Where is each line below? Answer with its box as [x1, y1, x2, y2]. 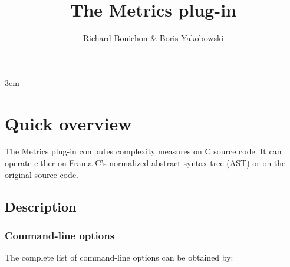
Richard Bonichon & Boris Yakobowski [83, 32, 224, 44]
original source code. [5, 168, 78, 180]
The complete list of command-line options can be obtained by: [5, 251, 233, 263]
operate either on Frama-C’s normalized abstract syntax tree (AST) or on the [5, 157, 286, 169]
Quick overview [5, 111, 132, 135]
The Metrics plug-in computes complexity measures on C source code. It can [5, 145, 282, 157]
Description [5, 197, 77, 215]
